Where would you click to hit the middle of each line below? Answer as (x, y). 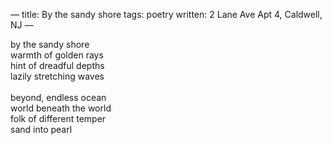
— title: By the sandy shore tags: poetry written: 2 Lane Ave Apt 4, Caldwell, (166, 14)
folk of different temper (58, 118)
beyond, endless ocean (58, 97)
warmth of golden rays (57, 55)
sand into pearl (41, 129)
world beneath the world (61, 108)
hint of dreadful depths (57, 65)
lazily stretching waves (57, 76)
